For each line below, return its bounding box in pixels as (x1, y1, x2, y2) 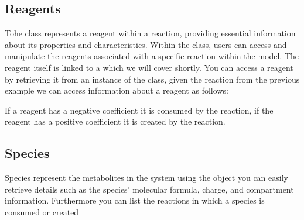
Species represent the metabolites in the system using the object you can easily (5, 171, 288, 184)
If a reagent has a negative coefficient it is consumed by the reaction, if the (5, 104, 274, 116)
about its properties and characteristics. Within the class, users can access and (5, 38, 287, 50)
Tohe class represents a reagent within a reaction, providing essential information (5, 27, 296, 39)
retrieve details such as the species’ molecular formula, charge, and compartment (5, 183, 294, 195)
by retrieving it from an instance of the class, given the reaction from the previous (5, 73, 300, 85)
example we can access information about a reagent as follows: (5, 84, 228, 97)
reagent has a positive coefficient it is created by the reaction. (5, 115, 226, 128)
